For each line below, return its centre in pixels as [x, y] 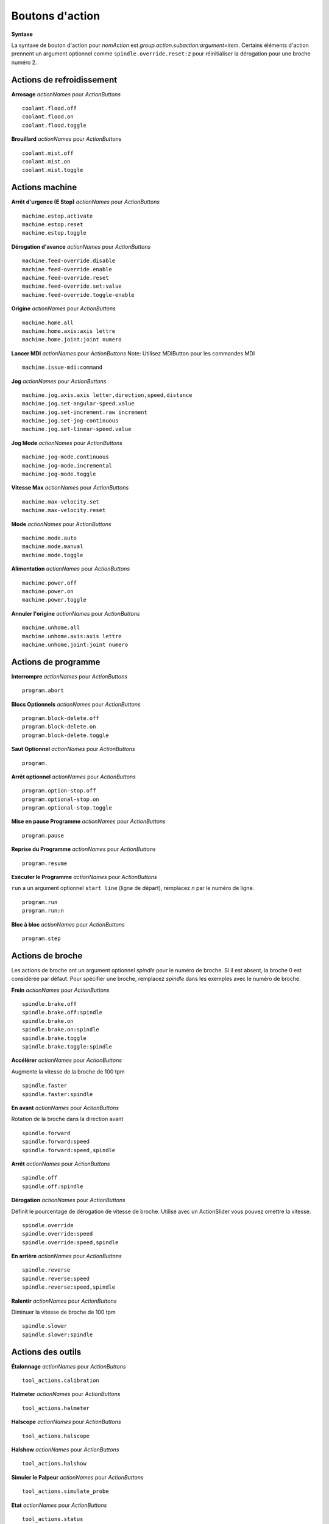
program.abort [43, 691]
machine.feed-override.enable [67, 269]
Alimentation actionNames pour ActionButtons [71, 569]
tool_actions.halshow [54, 1464]
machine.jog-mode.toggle [59, 474]
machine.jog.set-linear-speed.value [77, 429]
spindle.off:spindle [53, 1186]
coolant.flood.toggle [54, 125]
